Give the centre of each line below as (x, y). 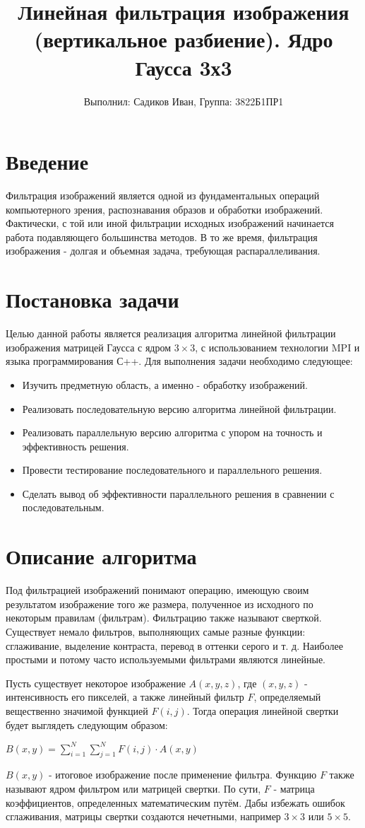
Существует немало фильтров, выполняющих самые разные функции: (156, 631)
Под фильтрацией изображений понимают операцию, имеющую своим (157, 590)
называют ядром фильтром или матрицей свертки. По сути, (133, 789)
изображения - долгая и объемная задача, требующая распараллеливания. (163, 251)
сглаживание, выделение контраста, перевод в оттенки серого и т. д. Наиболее (174, 645)
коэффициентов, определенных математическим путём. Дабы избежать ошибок (175, 802)
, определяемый (287, 697)
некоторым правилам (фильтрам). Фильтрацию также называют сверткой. (164, 618)
